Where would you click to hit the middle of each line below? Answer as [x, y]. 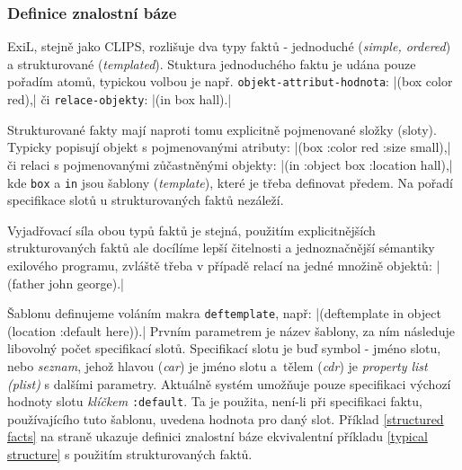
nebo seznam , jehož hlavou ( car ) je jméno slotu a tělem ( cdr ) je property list [218, 365]
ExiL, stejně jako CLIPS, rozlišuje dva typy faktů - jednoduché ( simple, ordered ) [229, 46]
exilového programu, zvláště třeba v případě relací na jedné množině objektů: [220, 265]
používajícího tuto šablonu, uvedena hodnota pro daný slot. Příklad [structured [226, 418]
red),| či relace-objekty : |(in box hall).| [120, 99]
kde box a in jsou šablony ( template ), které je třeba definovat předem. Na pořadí [231, 182]
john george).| [86, 283]
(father [26, 283]
